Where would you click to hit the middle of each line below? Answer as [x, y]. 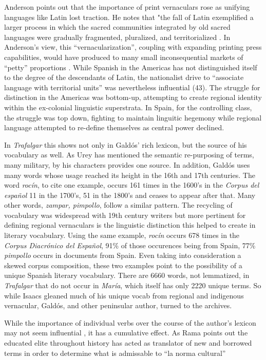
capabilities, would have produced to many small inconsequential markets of [124, 57]
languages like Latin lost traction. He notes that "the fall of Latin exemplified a [129, 17]
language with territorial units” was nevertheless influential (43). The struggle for [132, 87]
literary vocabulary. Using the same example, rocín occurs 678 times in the [122, 235]
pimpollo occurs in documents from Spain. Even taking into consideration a [123, 255]
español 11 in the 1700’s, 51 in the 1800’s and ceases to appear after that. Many [130, 195]
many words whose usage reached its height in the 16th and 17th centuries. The [130, 175]
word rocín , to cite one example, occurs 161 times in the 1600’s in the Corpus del [132, 185]
